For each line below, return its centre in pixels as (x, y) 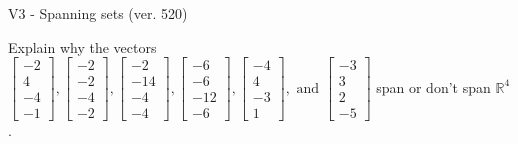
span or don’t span (433, 86)
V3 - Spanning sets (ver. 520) (98, 13)
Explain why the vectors (82, 46)
